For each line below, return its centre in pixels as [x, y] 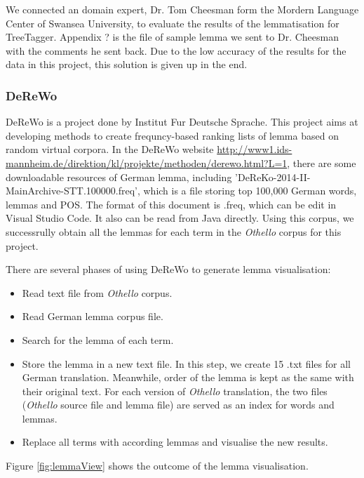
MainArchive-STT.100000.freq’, [73, 191]
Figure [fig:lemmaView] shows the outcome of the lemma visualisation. [157, 466]
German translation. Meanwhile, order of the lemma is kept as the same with [188, 377]
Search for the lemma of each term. [98, 339]
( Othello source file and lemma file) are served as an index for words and [178, 405]
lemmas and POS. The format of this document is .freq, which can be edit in [171, 204]
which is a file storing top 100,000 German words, [250, 191]
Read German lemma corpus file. [93, 316]
